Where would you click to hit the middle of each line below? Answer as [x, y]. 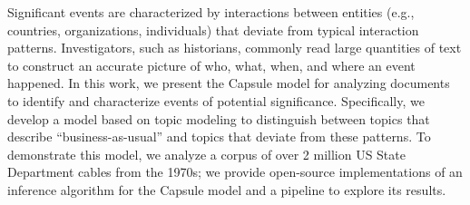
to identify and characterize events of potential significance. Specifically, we [216, 100]
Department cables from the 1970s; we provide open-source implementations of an [235, 172]
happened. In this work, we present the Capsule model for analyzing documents [229, 83]
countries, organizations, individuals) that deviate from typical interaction [213, 29]
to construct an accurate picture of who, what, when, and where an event [211, 65]
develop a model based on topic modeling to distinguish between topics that [219, 118]
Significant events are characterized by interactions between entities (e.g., [211, 12]
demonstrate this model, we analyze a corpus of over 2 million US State [206, 154]
